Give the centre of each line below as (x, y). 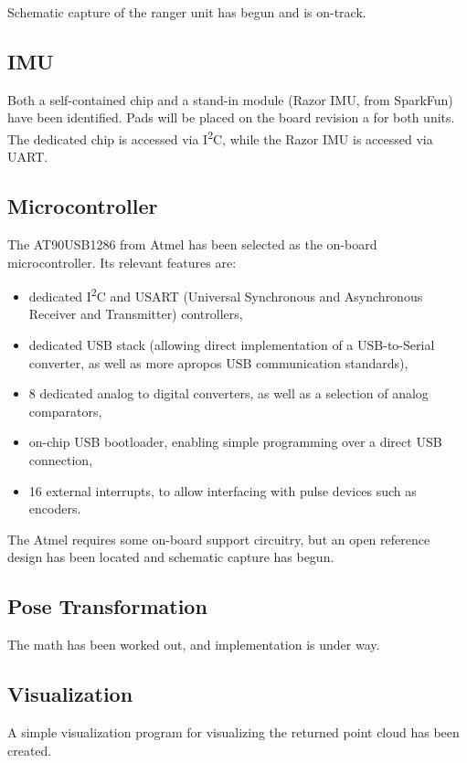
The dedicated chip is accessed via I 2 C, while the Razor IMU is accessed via (220, 137)
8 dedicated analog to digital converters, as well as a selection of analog (228, 393)
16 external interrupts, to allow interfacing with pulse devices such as (223, 490)
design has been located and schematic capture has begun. (171, 557)
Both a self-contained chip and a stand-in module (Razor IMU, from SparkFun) (230, 99)
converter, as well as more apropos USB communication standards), (218, 362)
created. (30, 750)
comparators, (65, 411)
